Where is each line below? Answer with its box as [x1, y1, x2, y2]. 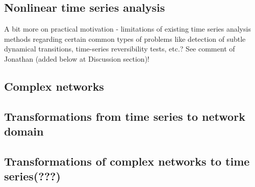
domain [4, 123, 44, 139]
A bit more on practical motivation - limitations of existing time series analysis [4, 23, 251, 34]
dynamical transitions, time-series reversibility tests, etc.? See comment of [4, 43, 235, 54]
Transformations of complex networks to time [4, 153, 250, 169]
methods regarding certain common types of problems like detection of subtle [4, 33, 246, 44]
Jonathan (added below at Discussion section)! [4, 53, 149, 64]
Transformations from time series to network [4, 108, 245, 124]
